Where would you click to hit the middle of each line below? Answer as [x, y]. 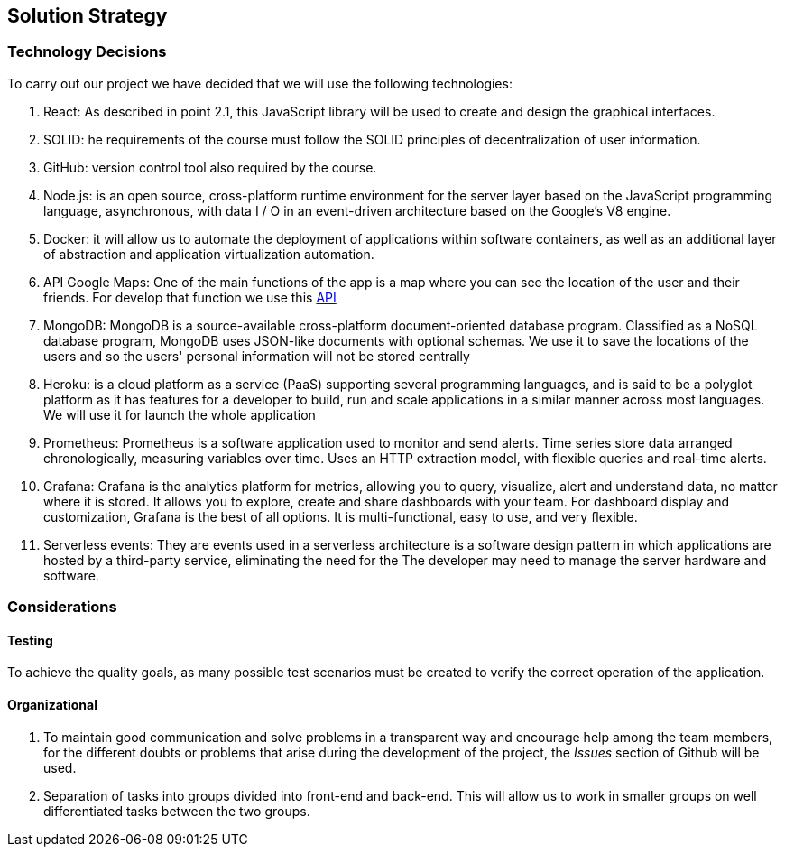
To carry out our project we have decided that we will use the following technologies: [260, 83]
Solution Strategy [88, 16]
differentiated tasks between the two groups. [177, 811]
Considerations [62, 607]
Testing [30, 640]
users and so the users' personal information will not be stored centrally [257, 356]
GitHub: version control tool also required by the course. [210, 167]
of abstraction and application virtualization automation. [209, 254]
